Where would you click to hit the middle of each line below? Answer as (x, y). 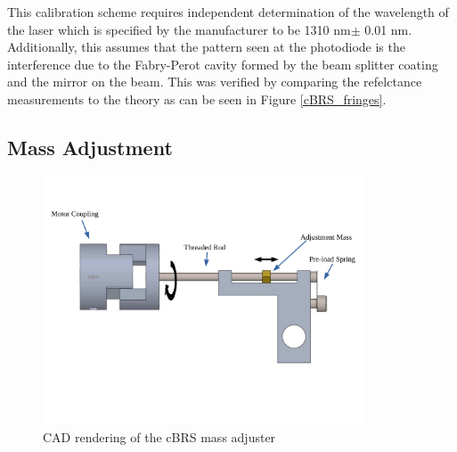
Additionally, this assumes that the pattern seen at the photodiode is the (206, 47)
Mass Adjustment (90, 147)
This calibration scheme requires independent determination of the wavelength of (228, 12)
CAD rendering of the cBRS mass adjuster (159, 436)
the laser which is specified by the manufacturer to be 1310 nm (179, 29)
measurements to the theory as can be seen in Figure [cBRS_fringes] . (197, 99)
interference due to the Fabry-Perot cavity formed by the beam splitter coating (223, 64)
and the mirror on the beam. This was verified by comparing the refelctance (215, 82)
